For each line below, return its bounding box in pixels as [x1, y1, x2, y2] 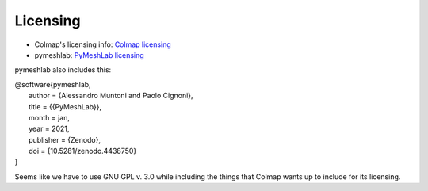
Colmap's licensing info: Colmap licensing [34, 40, 172, 49]
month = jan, [29, 113, 71, 122]
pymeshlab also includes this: [14, 65, 112, 74]
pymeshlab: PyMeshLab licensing [34, 50, 144, 59]
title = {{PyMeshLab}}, [29, 101, 102, 111]
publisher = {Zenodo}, [29, 135, 101, 144]
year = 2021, [29, 124, 70, 134]
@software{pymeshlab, [14, 79, 91, 89]
